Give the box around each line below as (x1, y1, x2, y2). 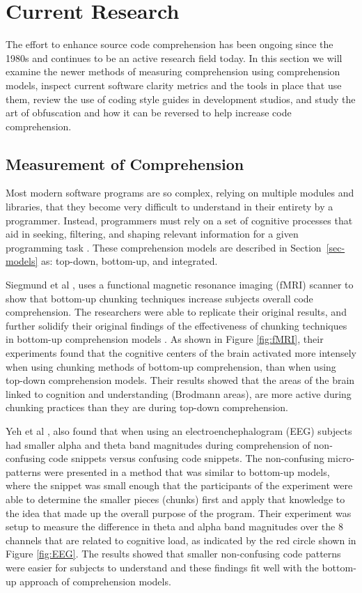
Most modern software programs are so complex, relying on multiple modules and (6, 185, 354, 200)
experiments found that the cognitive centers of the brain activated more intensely (6, 346, 356, 360)
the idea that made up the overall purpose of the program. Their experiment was (6, 505, 352, 520)
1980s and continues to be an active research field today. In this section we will (6, 50, 343, 65)
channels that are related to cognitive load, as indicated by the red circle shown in (6, 532, 356, 547)
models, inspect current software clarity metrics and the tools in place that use (6, 77, 342, 92)
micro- (327, 451, 355, 465)
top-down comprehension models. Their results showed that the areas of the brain (6, 373, 355, 387)
